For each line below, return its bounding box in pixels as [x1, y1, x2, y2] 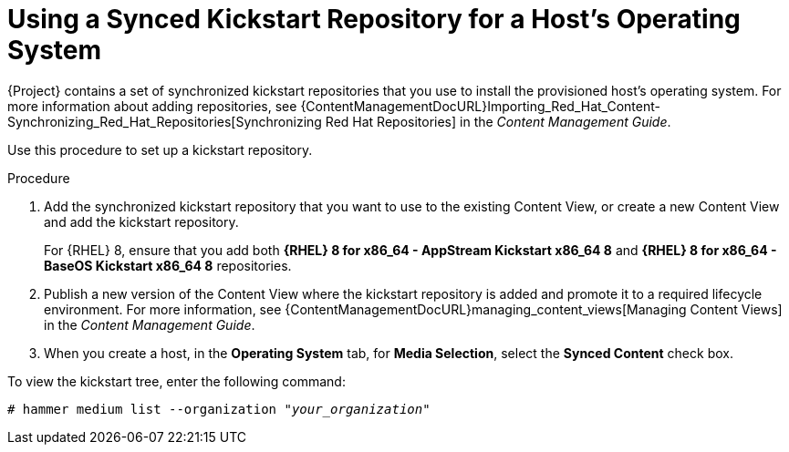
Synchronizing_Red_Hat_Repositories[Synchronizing [7, 113, 322, 129]
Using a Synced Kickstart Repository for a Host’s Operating [7, 4, 741, 35]
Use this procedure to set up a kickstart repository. [7, 141, 313, 158]
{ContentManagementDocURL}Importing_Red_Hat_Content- [300, 98, 660, 114]
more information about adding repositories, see [7, 98, 297, 114]
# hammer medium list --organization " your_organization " [7, 401, 431, 416]
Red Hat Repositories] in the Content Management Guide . [325, 113, 671, 129]
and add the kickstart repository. [44, 213, 239, 230]
